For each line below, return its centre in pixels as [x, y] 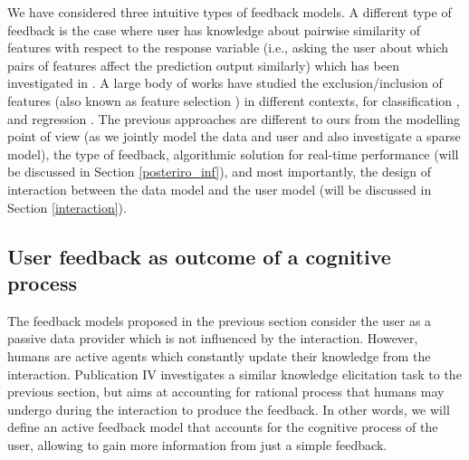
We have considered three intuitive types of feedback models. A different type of [230, 12]
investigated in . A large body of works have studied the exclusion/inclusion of [225, 83]
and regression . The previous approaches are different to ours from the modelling [234, 118]
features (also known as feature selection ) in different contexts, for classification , [234, 100]
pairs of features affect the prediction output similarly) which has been [203, 65]
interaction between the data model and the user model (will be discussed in [220, 189]
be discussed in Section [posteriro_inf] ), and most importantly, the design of [220, 172]
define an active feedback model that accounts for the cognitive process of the [223, 427]
